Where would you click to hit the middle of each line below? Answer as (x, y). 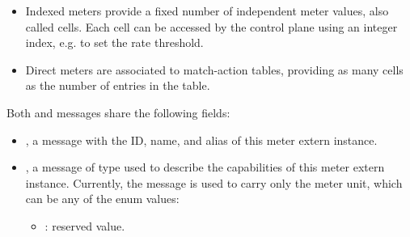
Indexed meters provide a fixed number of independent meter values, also (207, 11)
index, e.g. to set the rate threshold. (114, 42)
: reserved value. (85, 225)
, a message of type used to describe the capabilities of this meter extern (205, 167)
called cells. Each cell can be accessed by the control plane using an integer (211, 26)
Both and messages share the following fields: (118, 112)
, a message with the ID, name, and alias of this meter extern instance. (201, 140)
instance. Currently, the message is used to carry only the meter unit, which (214, 182)
